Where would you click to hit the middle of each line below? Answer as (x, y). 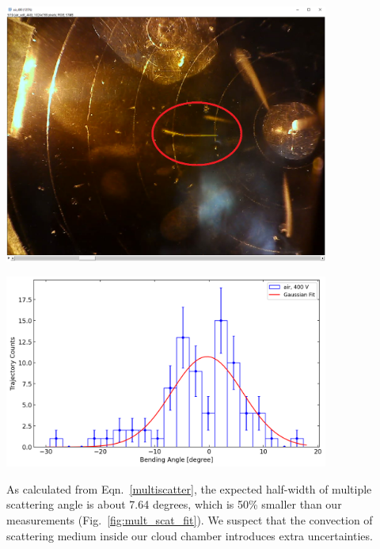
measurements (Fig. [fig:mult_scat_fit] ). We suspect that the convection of (190, 520)
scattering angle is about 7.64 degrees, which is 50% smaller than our (174, 504)
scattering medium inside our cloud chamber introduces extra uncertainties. (190, 535)
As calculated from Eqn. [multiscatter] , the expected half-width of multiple (189, 488)
